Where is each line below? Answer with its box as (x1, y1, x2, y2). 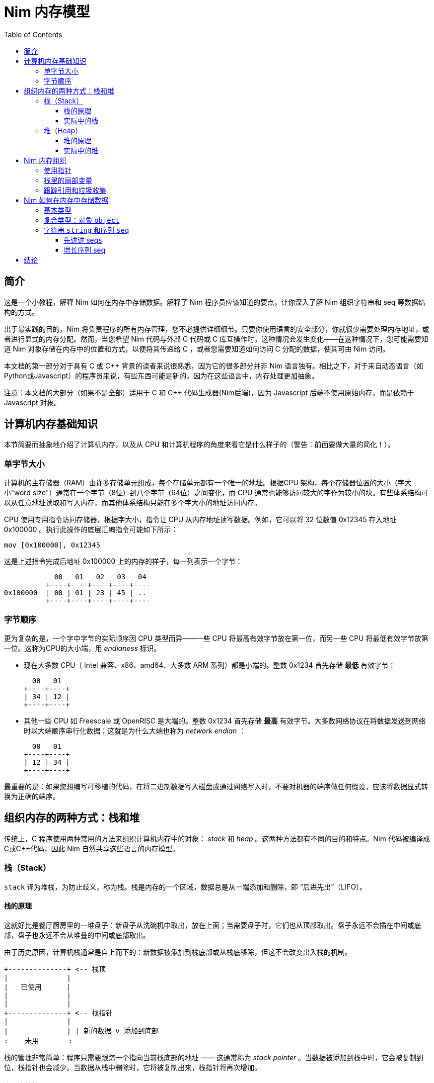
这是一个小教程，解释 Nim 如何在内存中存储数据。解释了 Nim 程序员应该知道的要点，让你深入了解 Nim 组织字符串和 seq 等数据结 (4, 297, 426, 306)
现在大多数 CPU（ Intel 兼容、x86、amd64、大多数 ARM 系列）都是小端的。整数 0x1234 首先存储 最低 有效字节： (24, 660, 396, 669)
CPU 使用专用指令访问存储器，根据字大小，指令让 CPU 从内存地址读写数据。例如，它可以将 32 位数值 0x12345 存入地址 (4, 515, 397, 524)
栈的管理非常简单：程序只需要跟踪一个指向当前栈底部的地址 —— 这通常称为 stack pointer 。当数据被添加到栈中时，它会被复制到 (4, 1053, 424, 1062)
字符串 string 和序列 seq (44, 225, 129, 234)
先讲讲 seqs (64, 235, 102, 244)
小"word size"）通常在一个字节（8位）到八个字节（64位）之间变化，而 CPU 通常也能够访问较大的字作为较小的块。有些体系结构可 (4, 488, 429, 497)
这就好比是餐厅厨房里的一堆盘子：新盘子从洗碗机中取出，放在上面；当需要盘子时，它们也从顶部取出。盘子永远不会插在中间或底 (4, 920, 421, 929)
